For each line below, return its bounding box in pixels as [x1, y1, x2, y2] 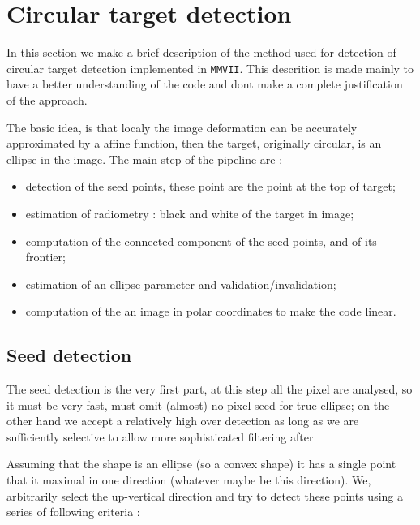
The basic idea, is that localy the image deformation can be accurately [6, 118, 358, 136]
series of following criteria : [6, 503, 140, 520]
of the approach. [6, 91, 88, 108]
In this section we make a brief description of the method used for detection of [6, 44, 396, 61]
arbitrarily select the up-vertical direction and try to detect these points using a [6, 487, 403, 504]
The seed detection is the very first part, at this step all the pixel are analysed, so [6, 381, 413, 398]
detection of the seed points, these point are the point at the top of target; [25, 178, 396, 195]
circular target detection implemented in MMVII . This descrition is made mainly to [6, 59, 414, 76]
